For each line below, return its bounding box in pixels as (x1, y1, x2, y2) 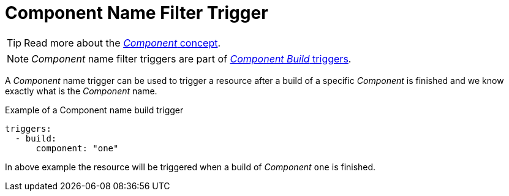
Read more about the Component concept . (24, 36, 221, 49)
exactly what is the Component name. (5, 85, 157, 96)
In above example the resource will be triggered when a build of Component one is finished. (5, 161, 376, 172)
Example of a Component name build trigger (5, 104, 184, 115)
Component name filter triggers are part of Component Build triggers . (31, 52, 352, 65)
